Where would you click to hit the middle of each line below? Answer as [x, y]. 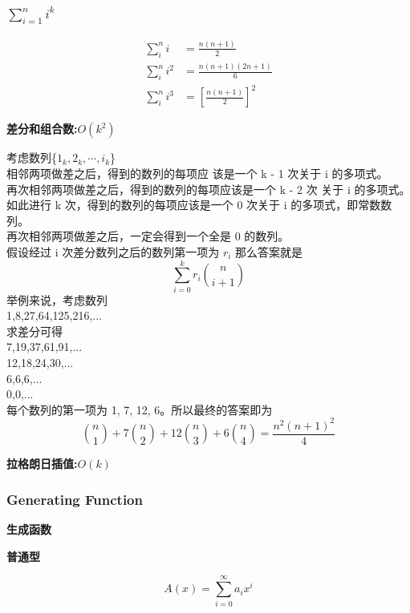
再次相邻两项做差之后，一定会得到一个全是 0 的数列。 [148, 236]
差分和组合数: [42, 129]
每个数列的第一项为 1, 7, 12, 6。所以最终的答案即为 [140, 409]
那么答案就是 [269, 251]
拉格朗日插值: [42, 464]
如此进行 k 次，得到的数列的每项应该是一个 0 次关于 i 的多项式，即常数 [194, 205]
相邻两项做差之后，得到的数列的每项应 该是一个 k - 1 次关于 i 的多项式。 [197, 173]
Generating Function [75, 499]
